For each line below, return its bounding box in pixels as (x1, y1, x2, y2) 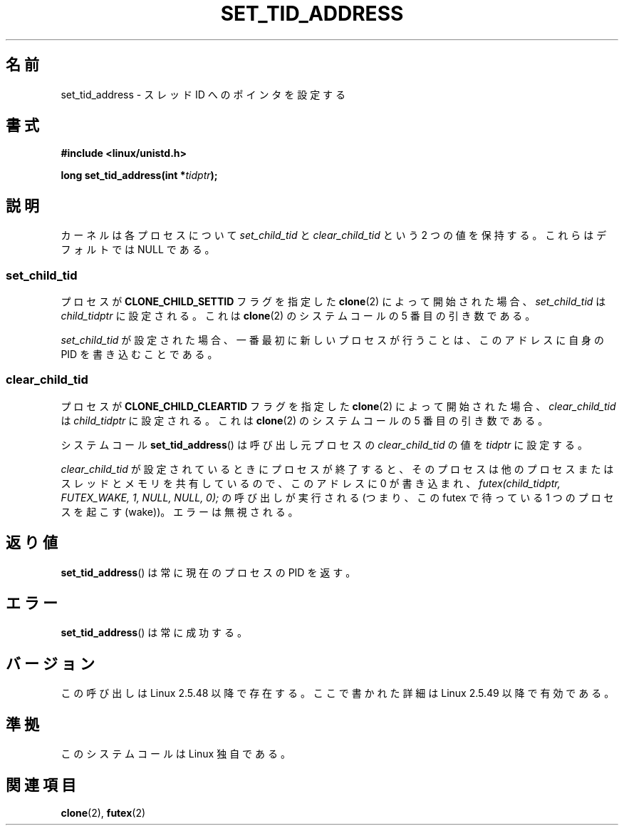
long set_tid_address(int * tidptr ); (61, 169, 218, 182)
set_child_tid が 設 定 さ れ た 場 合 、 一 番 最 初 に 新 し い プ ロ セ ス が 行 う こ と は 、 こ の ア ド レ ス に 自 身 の (61, 334, 605, 347)
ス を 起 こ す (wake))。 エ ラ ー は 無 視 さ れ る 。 (61, 505, 298, 518)
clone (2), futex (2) (61, 807, 146, 819)
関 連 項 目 (6, 775, 76, 794)
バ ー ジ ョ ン (6, 654, 95, 673)
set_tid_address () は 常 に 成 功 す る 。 (61, 626, 247, 639)
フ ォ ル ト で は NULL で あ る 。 (61, 243, 215, 256)
